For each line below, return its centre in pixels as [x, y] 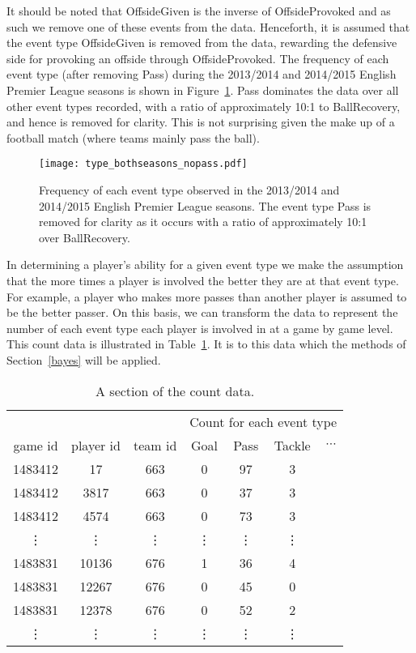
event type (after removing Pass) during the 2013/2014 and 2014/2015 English [202, 74]
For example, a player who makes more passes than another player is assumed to [207, 296]
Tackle [292, 445]
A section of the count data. [175, 391]
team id [155, 445]
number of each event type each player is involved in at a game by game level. [200, 328]
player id [96, 445]
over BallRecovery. [85, 237]
